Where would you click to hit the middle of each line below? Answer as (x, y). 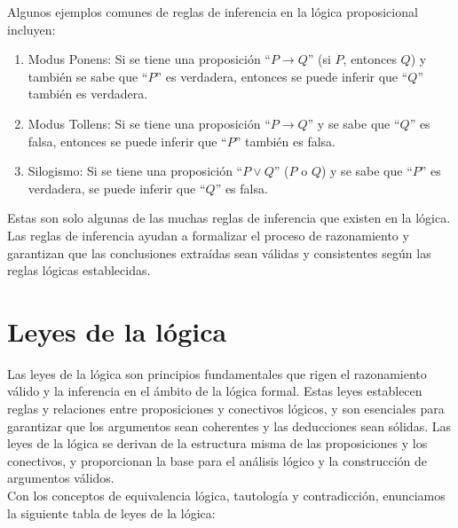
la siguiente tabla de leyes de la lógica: (111, 512)
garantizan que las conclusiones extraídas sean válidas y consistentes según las (219, 252)
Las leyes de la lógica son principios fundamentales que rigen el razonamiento (217, 373)
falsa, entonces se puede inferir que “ (127, 141)
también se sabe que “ (88, 76)
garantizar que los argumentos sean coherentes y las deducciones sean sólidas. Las (229, 426)
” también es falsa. (285, 141)
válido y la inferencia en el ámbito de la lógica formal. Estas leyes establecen (215, 391)
